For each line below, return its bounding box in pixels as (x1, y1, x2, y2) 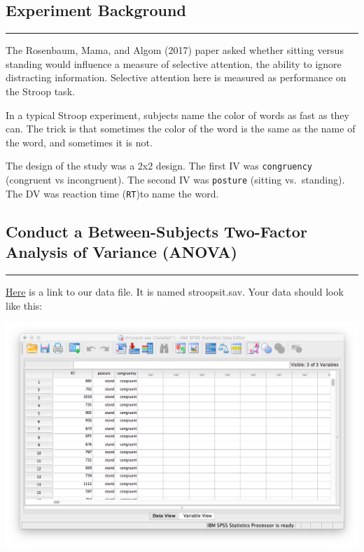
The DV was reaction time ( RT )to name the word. (6, 186, 219, 200)
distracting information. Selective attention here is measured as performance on (6, 70, 346, 85)
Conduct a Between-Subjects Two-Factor (6, 220, 307, 242)
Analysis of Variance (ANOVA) (6, 241, 237, 263)
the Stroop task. (6, 83, 75, 98)
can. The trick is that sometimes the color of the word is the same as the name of (6, 121, 356, 136)
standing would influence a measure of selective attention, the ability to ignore (6, 56, 342, 71)
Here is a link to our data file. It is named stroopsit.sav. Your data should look (6, 284, 344, 298)
